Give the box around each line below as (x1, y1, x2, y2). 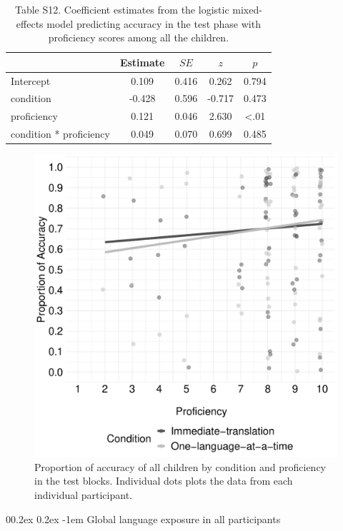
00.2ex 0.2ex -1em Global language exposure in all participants (6, 511, 281, 526)
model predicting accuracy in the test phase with (46, 16, 261, 31)
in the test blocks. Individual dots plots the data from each (34, 473, 293, 488)
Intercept (11, 73, 51, 88)
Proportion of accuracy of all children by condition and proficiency (34, 459, 327, 474)
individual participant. (34, 487, 132, 502)
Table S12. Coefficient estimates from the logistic (14, 2, 229, 16)
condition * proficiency (11, 126, 110, 141)
